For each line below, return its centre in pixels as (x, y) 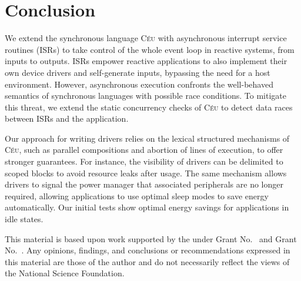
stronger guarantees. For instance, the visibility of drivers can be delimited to (144, 161)
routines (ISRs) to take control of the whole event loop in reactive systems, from (150, 49)
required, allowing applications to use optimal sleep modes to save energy (137, 195)
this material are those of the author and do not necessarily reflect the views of (147, 261)
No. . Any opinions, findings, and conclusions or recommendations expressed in (148, 250)
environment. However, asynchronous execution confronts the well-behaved (139, 84)
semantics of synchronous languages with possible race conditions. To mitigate (146, 96)
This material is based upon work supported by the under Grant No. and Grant (151, 238)
